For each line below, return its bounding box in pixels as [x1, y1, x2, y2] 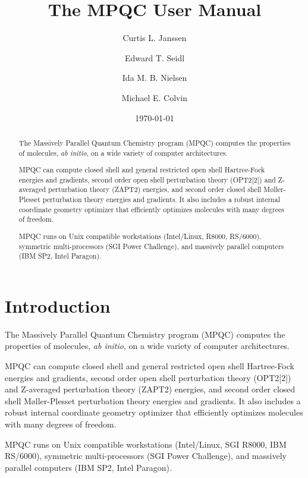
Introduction [5, 293, 111, 317]
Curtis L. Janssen [122, 32, 187, 44]
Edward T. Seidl [124, 51, 185, 64]
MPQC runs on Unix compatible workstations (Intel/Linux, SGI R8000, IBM [5, 438, 287, 450]
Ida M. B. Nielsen [122, 71, 187, 84]
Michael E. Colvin [121, 91, 188, 103]
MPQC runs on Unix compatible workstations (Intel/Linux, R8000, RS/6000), [18, 231, 262, 241]
